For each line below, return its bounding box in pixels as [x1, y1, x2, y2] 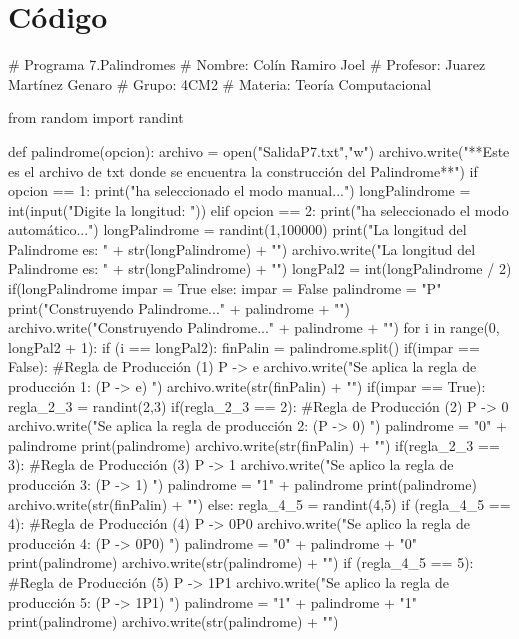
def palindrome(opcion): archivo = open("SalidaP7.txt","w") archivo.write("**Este [8, 140, 510, 161]
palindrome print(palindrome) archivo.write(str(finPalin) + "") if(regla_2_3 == [8, 434, 500, 455]
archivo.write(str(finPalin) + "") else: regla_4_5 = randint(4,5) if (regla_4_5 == [8, 493, 511, 514]
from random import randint [8, 107, 184, 128]
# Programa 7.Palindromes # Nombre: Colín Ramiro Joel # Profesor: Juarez [8, 54, 486, 75]
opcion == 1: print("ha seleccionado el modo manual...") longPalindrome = [8, 180, 471, 201]
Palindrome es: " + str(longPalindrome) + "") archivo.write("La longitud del [8, 238, 476, 259]
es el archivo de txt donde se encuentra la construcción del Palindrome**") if [8, 160, 478, 181]
